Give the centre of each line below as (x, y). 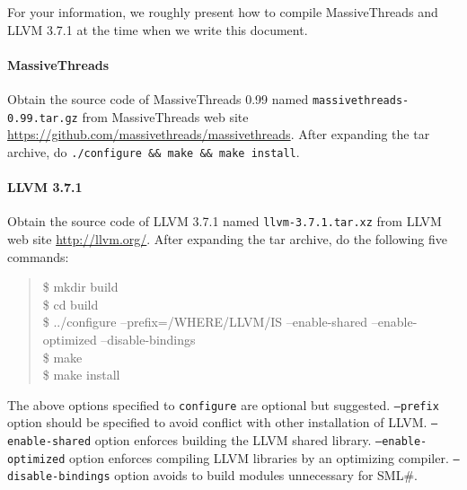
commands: (38, 256)
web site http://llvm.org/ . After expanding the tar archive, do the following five (227, 239)
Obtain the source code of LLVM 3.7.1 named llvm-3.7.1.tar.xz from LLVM (225, 221)
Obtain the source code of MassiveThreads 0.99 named (158, 98)
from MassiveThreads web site (165, 116)
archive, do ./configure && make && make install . (154, 151)
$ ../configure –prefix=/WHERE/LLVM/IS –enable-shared (205, 322)
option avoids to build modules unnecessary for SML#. (266, 475)
